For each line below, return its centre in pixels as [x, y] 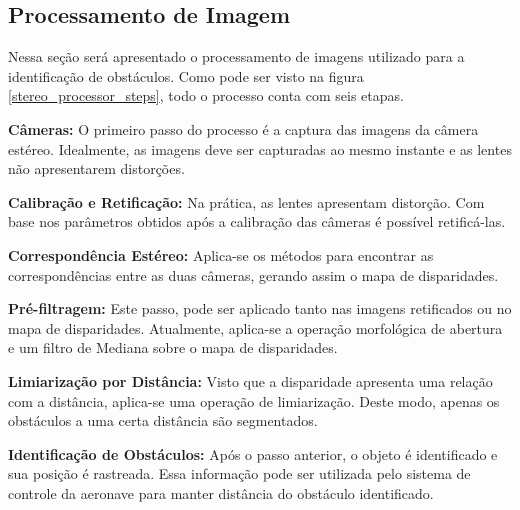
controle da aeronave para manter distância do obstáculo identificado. [221, 492]
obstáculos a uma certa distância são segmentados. [163, 420]
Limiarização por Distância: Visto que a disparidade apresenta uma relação [250, 380]
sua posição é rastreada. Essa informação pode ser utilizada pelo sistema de [239, 473]
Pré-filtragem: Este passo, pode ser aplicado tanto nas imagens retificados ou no [260, 308]
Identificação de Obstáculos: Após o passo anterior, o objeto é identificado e [253, 453]
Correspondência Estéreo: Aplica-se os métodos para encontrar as [221, 254]
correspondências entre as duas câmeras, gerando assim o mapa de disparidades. [253, 274]
